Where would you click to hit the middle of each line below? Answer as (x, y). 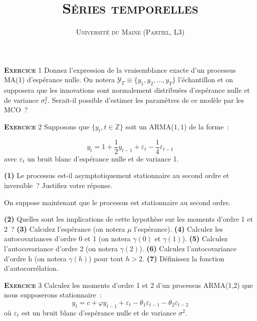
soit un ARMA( (150, 126)
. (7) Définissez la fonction (183, 258)
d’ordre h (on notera (35, 258)
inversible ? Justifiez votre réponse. (58, 185)
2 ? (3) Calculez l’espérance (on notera (65, 228)
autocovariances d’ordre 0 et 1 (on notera (67, 238)
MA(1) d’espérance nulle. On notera (60, 79)
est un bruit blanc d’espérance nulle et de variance (99, 312)
